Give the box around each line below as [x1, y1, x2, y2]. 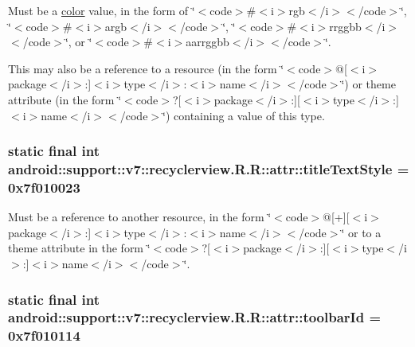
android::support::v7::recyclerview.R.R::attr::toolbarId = [8, 307, 382, 327]
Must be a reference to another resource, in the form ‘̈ [8, 209, 272, 225]
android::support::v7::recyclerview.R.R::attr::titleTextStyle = [8, 159, 409, 178]
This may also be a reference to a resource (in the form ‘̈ [8, 60, 284, 76]
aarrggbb [186, 33, 229, 50]
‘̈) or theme [341, 76, 396, 92]
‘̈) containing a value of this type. [162, 107, 325, 123]
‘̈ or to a [341, 224, 382, 240]
